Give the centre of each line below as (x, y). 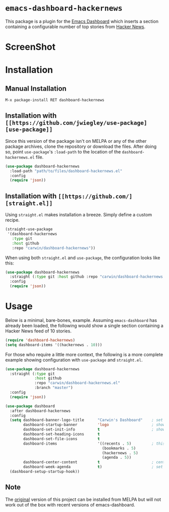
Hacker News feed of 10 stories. (38, 331)
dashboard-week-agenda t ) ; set (93, 467)
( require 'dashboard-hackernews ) (40, 340)
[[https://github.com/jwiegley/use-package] (76, 123)
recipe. (13, 220)
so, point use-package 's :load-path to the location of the (63, 151)
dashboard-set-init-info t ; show (94, 430)
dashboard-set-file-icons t (62, 439)
